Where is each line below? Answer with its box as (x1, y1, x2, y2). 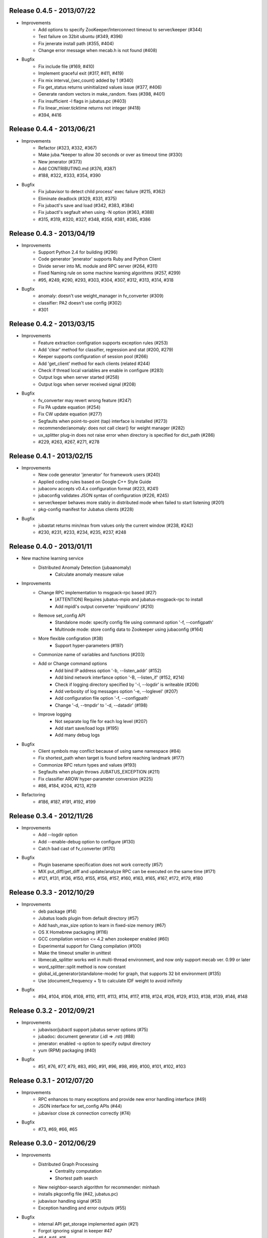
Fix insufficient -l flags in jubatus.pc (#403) (38, 98, 127, 104)
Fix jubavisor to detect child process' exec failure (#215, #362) (38, 189, 166, 195)
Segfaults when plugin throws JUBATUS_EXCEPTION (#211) (38, 769, 160, 775)
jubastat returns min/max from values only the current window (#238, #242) (38, 522, 194, 528)
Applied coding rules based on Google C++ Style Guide (38, 478, 152, 485)
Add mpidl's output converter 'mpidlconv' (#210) (55, 603, 154, 609)
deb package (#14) (38, 908, 77, 914)
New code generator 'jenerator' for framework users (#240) (38, 472, 161, 478)
